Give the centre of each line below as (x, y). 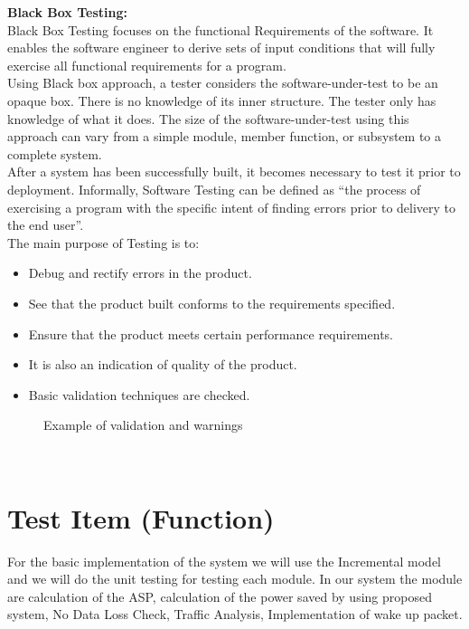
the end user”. (46, 225)
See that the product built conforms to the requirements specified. (212, 303)
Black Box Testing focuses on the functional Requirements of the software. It (220, 29)
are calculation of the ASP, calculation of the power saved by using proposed (220, 596)
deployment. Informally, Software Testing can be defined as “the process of (214, 189)
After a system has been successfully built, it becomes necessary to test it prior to (234, 172)
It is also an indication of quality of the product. (163, 364)
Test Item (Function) (141, 517)
